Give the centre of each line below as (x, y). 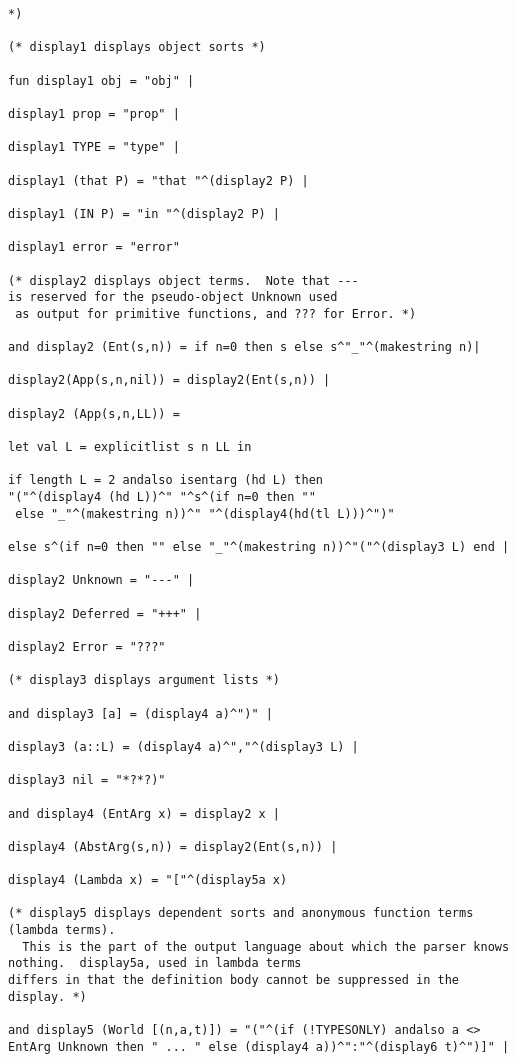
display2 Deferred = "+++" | (105, 613)
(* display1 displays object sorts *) (137, 47)
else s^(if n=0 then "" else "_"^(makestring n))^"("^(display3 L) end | (259, 547)
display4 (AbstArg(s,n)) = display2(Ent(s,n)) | (173, 846)
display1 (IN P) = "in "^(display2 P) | (144, 213)
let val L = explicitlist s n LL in (130, 447)
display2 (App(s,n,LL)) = (94, 413)
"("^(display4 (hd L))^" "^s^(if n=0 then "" (162, 497)
